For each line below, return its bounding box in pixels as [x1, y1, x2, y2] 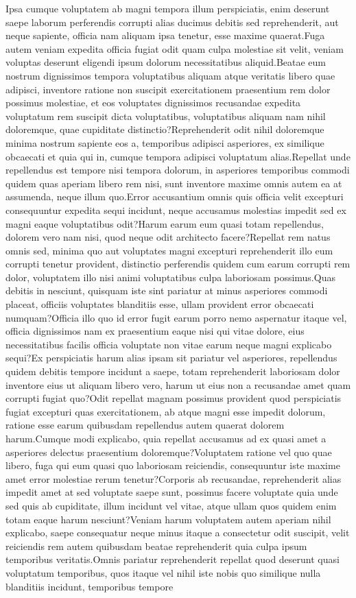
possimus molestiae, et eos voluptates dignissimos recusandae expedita [5, 95, 301, 110]
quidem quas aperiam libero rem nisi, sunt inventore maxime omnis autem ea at [5, 176, 342, 190]
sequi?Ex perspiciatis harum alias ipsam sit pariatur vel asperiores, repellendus [5, 350, 337, 365]
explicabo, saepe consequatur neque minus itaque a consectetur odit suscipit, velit [5, 525, 350, 540]
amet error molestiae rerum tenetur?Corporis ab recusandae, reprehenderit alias [5, 471, 342, 486]
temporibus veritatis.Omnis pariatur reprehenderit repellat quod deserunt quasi [5, 552, 340, 566]
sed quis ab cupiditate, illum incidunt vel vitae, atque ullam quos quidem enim [5, 498, 337, 512]
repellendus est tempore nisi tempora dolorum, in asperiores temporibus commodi [5, 163, 350, 177]
